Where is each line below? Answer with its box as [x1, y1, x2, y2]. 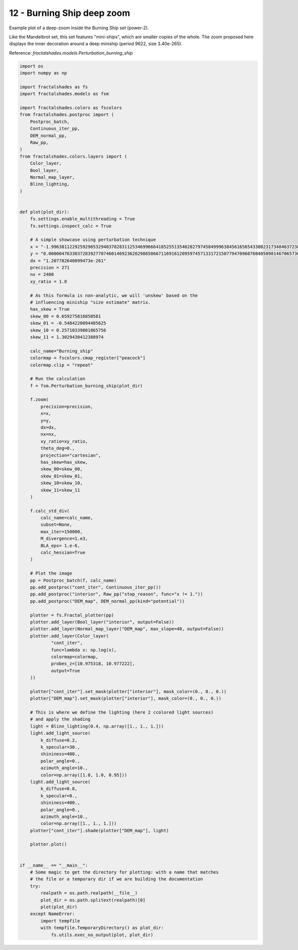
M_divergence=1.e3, [40, 536, 88, 541]
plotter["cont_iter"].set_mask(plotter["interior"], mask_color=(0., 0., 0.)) [30, 688, 227, 694]
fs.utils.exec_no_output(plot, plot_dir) [51, 932, 153, 938]
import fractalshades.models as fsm [19, 91, 109, 97]
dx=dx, [40, 425, 57, 431]
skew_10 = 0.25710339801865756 [30, 327, 106, 333]
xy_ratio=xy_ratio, [40, 438, 88, 444]
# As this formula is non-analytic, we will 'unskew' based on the [30, 292, 198, 298]
